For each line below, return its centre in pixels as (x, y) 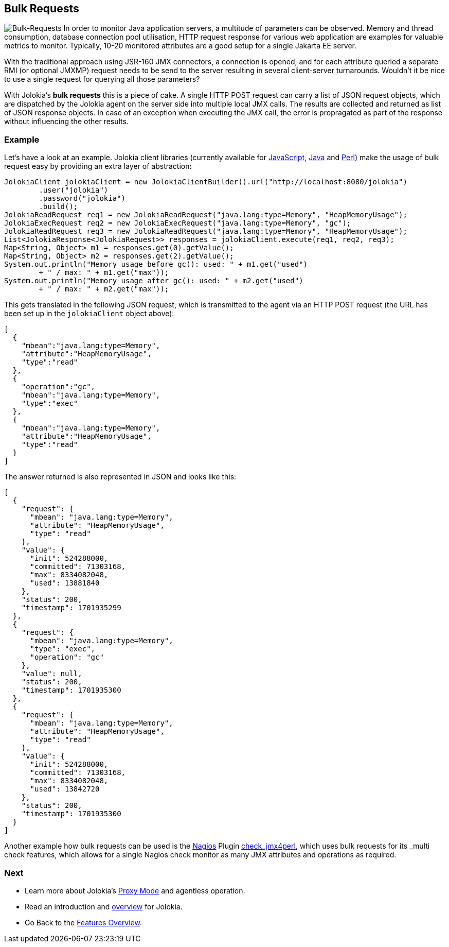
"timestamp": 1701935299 (71, 608)
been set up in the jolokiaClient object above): (89, 314)
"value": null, (52, 674)
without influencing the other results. (66, 122)
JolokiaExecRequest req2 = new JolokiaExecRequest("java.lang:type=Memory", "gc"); (178, 223)
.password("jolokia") (82, 199)
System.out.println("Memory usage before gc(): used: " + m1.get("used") (156, 264)
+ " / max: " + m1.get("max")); (104, 273)
